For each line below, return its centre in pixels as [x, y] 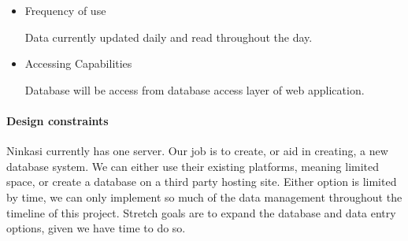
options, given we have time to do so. [96, 228]
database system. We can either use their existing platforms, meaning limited [193, 166]
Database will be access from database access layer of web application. [195, 89]
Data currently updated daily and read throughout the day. [169, 37]
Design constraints [57, 120]
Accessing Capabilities [78, 63]
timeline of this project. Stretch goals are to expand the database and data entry [201, 212]
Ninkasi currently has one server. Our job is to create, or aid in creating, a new [197, 151]
